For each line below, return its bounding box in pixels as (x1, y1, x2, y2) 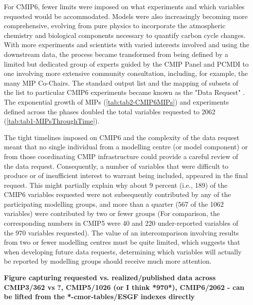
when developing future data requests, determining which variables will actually (4, 246, 242, 256)
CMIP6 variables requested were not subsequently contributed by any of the (4, 189, 231, 199)
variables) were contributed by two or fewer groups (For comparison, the (4, 208, 220, 218)
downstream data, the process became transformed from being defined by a (4, 49, 228, 59)
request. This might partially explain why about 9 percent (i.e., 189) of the (4, 179, 228, 190)
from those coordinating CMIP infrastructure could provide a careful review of (4, 151, 238, 161)
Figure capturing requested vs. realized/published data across (4, 272, 216, 283)
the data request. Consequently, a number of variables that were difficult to (4, 161, 229, 171)
